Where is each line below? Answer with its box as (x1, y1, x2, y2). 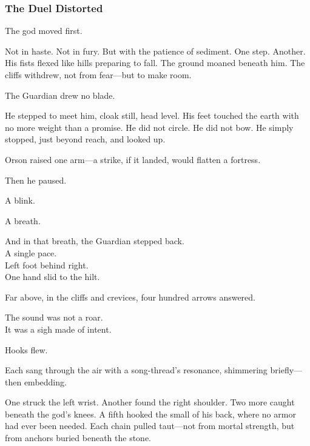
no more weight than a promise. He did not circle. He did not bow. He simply (5, 121, 294, 133)
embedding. (24, 375, 67, 388)
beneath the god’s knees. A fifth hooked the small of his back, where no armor (5, 407, 296, 420)
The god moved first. (5, 24, 83, 37)
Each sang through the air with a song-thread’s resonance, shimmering (5, 364, 268, 376)
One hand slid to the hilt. (5, 270, 100, 283)
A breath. (5, 214, 41, 227)
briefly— (270, 364, 303, 376)
